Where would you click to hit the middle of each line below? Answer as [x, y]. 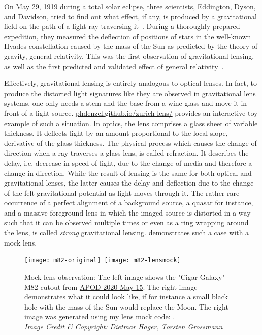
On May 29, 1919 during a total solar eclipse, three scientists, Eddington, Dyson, [130, 6]
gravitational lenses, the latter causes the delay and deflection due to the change [129, 183]
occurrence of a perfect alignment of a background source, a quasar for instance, [129, 203]
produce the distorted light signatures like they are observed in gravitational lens [130, 93]
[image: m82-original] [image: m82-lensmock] [103, 261]
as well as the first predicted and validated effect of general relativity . [114, 66]
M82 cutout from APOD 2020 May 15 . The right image [111, 286]
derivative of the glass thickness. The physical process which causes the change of [130, 143]
